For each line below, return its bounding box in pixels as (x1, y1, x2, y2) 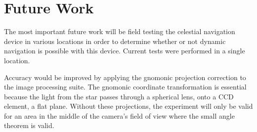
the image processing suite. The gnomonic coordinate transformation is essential (4, 82, 247, 92)
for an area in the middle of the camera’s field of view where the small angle (4, 110, 235, 121)
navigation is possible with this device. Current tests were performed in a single (4, 45, 245, 56)
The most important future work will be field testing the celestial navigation (4, 26, 235, 37)
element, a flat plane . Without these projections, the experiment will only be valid (4, 101, 253, 111)
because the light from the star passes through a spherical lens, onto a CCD (4, 91, 234, 101)
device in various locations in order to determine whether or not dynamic (4, 36, 226, 46)
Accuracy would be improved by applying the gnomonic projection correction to (4, 72, 246, 82)
